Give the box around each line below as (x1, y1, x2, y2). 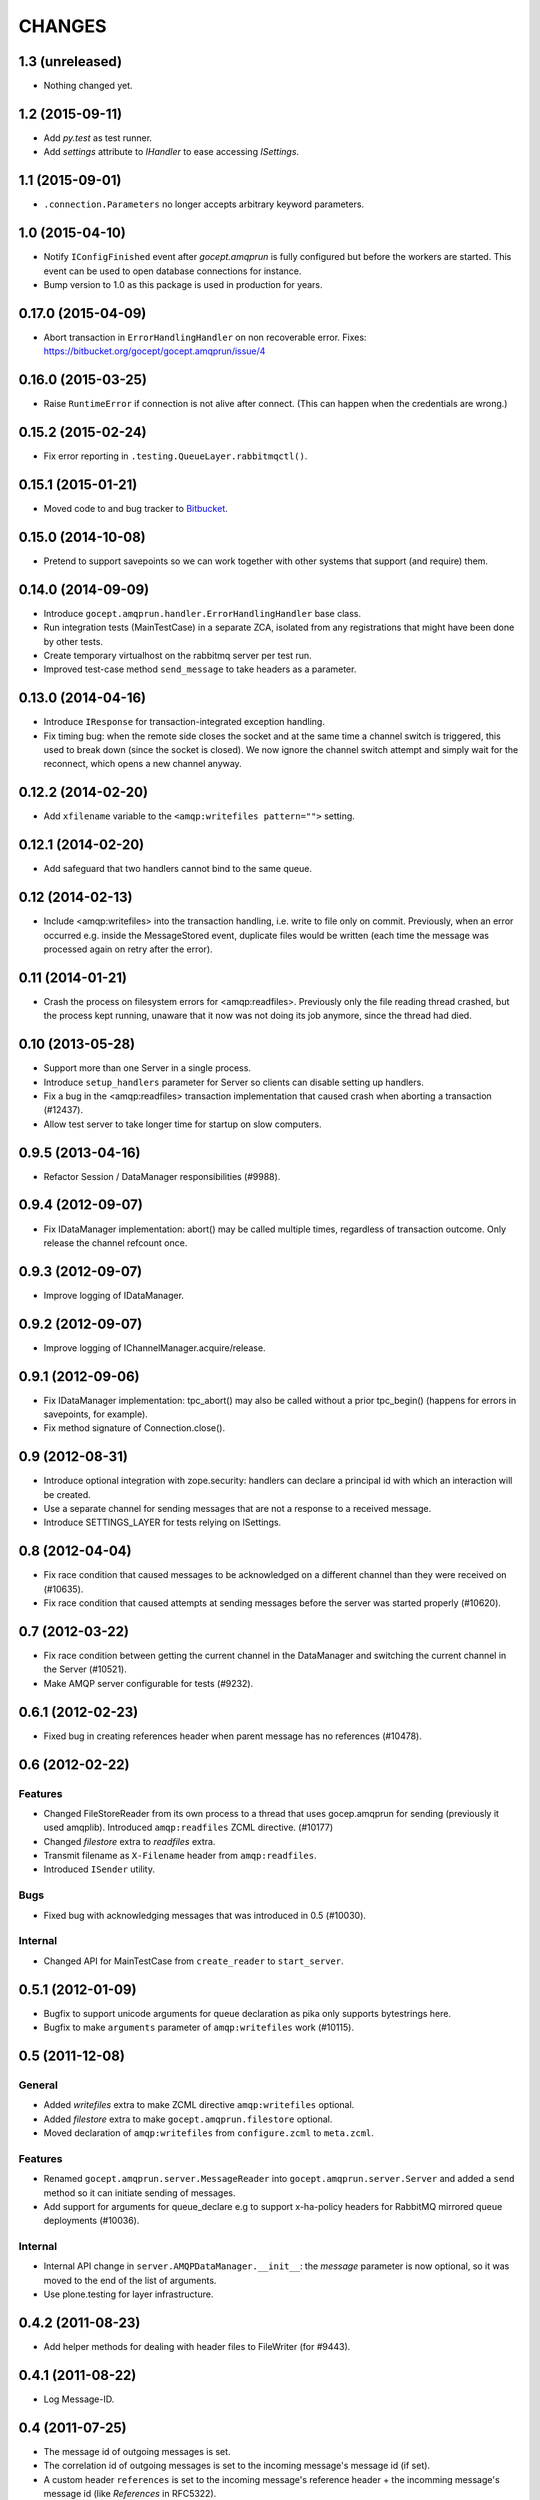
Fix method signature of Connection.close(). (43, 1422, 226, 1434)
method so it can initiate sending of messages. (43, 2186, 236, 2199)
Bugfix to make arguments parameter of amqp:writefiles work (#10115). (43, 2021, 355, 2034)
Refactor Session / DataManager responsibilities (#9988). (43, 1170, 281, 1182)
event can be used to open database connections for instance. (43, 265, 302, 277)
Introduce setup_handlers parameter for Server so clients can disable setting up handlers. (43, 1076, 424, 1088)
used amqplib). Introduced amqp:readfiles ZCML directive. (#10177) (43, 1821, 334, 1834)
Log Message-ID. (43, 2393, 115, 2405)
